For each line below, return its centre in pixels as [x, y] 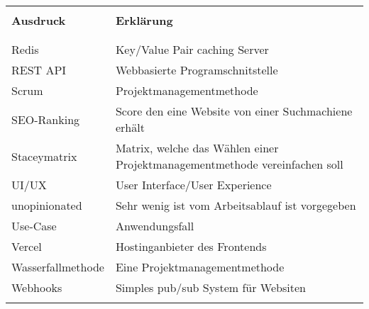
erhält [130, 127]
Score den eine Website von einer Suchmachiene [234, 111]
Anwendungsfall [155, 226]
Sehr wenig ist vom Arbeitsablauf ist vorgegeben [236, 205]
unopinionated [47, 205]
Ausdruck [39, 20]
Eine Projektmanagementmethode [200, 267]
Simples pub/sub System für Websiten [210, 287]
